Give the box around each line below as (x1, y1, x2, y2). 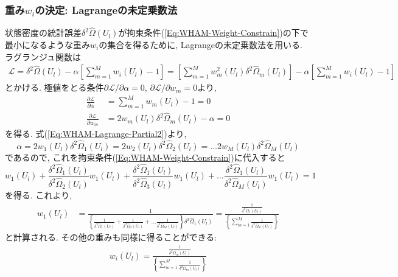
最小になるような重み (5, 38, 90, 51)
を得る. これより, (5, 188, 72, 201)
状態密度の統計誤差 (5, 26, 82, 39)
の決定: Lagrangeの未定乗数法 (35, 2, 178, 17)
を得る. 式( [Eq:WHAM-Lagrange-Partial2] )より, (5, 127, 187, 140)
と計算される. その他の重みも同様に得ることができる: (5, 231, 217, 244)
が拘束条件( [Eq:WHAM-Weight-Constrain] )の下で (118, 26, 309, 39)
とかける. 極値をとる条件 (5, 81, 104, 94)
